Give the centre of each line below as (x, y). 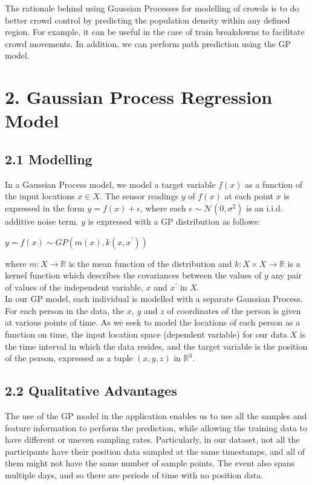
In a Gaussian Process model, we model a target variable (110, 184)
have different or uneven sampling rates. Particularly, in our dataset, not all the (152, 439)
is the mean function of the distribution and (150, 263)
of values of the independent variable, (74, 287)
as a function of (274, 184)
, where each (163, 207)
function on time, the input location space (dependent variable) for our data (146, 334)
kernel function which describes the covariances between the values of (133, 275)
